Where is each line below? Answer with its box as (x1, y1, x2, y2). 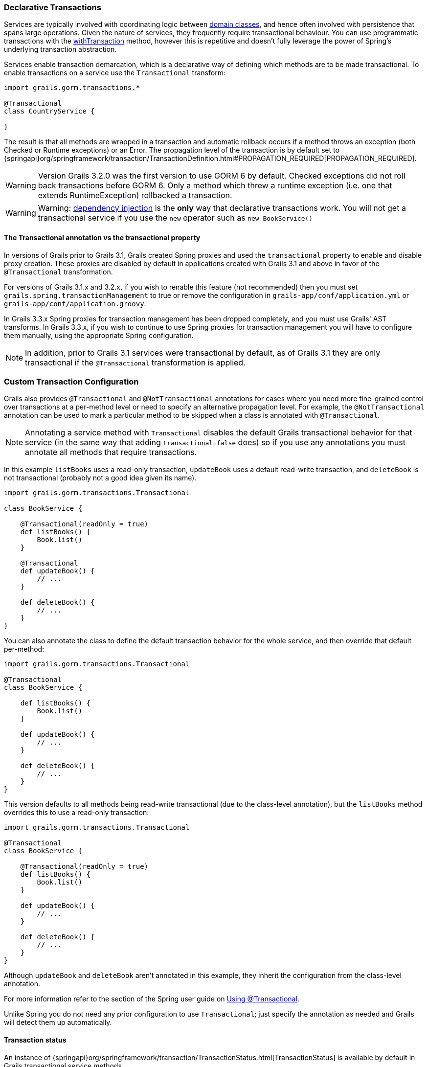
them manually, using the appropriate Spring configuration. (4, 331, 194, 340)
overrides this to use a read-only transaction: (4, 808, 149, 817)
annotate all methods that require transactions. (25, 447, 197, 457)
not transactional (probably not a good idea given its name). (4, 474, 197, 482)
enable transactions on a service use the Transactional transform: (4, 68, 225, 77)
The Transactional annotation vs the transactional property (4, 233, 201, 242)
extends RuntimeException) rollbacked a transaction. (38, 190, 232, 201)
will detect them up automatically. (4, 1018, 112, 1027)
